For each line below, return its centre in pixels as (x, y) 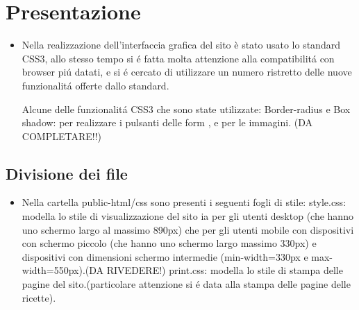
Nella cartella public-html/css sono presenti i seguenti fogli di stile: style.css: (184, 202)
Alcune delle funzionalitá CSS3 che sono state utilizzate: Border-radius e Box (186, 109)
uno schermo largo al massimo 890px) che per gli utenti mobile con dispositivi (188, 229)
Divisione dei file (67, 173)
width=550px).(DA (63, 270)
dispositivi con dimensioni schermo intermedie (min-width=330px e (165, 256)
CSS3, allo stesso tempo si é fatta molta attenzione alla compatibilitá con (178, 58)
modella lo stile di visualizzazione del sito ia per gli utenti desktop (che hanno (187, 216)
